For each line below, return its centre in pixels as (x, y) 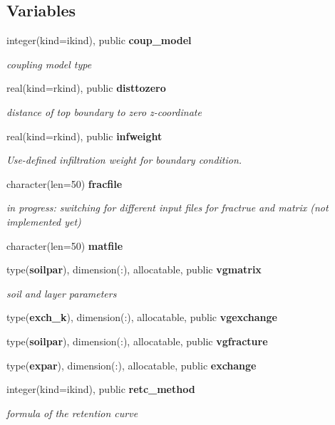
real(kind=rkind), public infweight (84, 136)
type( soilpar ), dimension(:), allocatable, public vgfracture (137, 341)
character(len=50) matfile (65, 245)
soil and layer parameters (62, 293)
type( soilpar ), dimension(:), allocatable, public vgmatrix (134, 269)
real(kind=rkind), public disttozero (86, 88)
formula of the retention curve (72, 413)
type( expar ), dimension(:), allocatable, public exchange (132, 365)
